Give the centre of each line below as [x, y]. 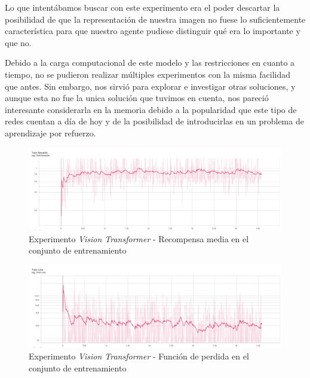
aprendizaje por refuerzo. [50, 132]
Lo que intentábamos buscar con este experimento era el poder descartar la [142, 7]
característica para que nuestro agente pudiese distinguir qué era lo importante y [153, 31]
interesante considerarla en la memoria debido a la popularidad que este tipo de [151, 109]
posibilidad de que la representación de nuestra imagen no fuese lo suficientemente [155, 19]
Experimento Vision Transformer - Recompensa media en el [139, 238]
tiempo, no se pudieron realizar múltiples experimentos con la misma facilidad [148, 74]
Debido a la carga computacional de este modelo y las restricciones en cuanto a [150, 63]
